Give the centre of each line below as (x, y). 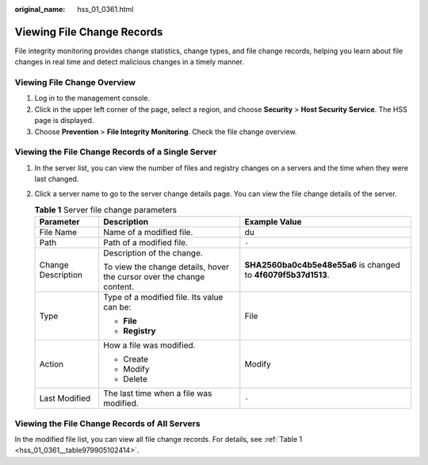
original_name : (40, 9)
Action (52, 364)
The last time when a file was (158, 394)
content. (119, 287)
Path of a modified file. (145, 243)
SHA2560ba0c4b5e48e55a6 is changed (322, 265)
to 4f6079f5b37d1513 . (287, 275)
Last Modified (65, 398)
